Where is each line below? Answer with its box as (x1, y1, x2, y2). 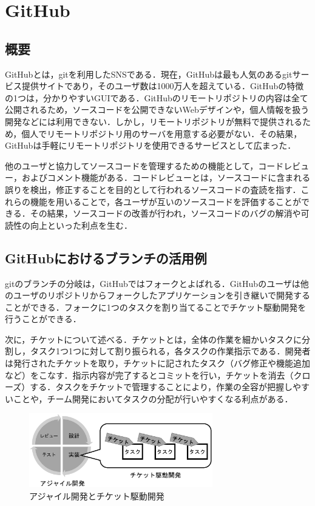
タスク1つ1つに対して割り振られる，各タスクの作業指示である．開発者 (30, 345, 311, 357)
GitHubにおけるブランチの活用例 (5, 248, 207, 267)
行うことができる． (5, 312, 81, 325)
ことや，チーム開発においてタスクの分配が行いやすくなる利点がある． (13, 392, 293, 405)
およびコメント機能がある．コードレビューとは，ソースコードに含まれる (21, 171, 311, 184)
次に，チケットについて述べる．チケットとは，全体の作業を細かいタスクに (5, 332, 302, 345)
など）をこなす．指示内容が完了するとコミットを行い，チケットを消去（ (5, 368, 294, 381)
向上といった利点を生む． (30, 218, 132, 231)
